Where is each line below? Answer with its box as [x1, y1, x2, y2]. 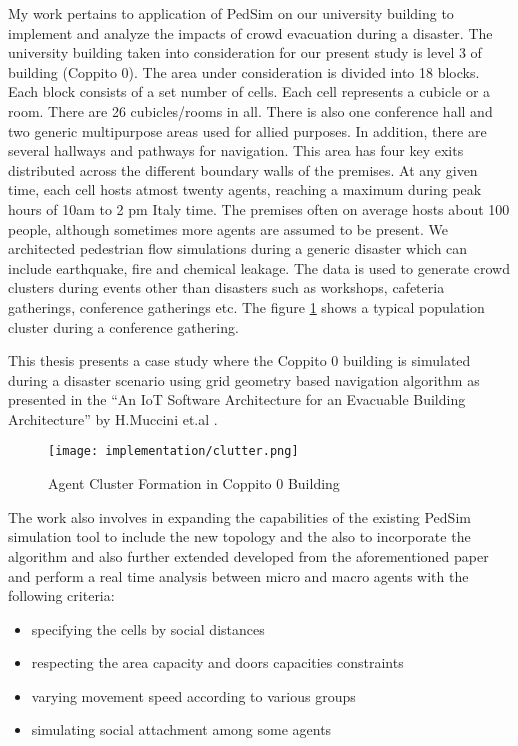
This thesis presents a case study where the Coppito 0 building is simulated [8, 350, 471, 371]
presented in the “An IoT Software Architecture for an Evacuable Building [8, 389, 466, 410]
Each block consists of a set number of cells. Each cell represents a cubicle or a [8, 81, 491, 102]
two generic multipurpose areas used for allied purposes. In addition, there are [8, 120, 487, 141]
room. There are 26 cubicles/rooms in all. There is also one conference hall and [8, 100, 493, 121]
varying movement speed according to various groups [31, 685, 356, 706]
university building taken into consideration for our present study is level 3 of [8, 42, 482, 63]
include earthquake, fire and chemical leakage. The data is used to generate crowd [8, 257, 510, 278]
